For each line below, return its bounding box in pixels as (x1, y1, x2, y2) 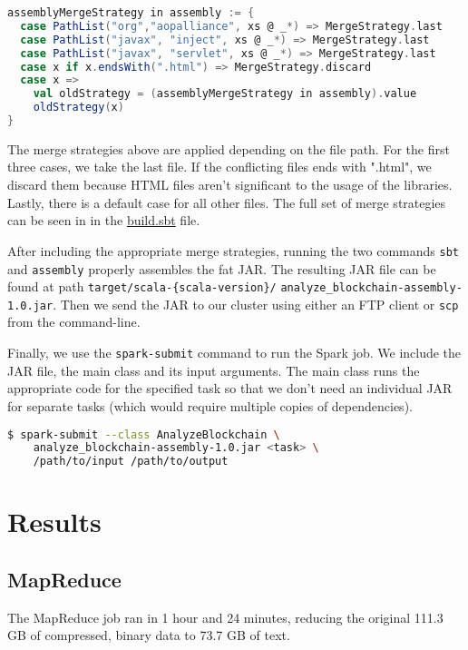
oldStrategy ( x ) (33, 101, 124, 114)
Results (7, 503, 102, 540)
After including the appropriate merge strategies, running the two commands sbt (7, 241, 459, 260)
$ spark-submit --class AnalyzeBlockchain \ (7, 428, 280, 441)
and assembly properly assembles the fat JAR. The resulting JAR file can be (7, 259, 436, 278)
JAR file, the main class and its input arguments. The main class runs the (7, 360, 420, 379)
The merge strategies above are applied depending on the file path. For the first (7, 139, 450, 158)
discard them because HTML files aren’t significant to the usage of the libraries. (7, 175, 453, 194)
